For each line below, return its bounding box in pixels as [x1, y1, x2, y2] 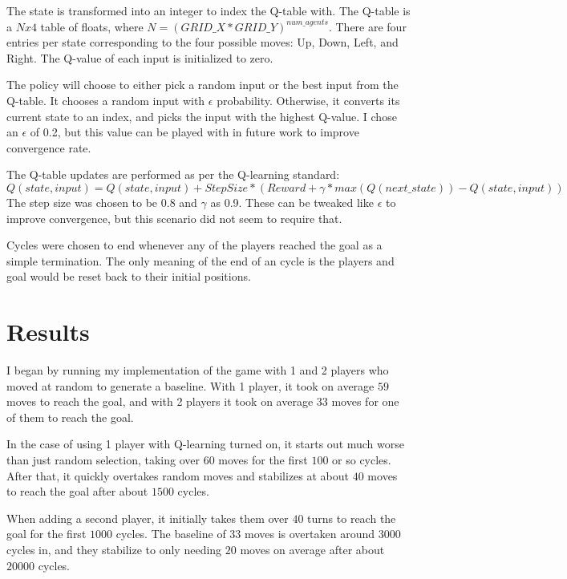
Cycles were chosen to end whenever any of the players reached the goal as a [6, 237, 383, 253]
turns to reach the [307, 509, 396, 526]
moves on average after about [240, 541, 385, 557]
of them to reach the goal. [6, 408, 134, 425]
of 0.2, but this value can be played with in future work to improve [30, 123, 359, 140]
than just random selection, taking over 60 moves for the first [6, 451, 308, 468]
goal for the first [6, 525, 87, 542]
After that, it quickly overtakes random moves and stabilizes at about [6, 467, 350, 484]
